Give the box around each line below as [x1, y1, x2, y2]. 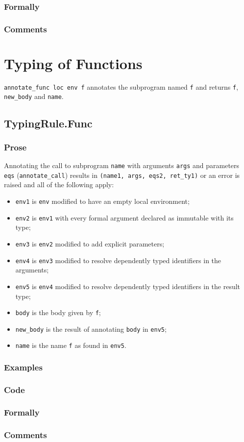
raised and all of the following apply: [4, 179, 114, 190]
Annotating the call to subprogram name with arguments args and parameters [4, 160, 240, 171]
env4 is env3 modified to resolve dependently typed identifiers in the [15, 255, 221, 265]
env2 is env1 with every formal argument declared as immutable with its [15, 212, 234, 222]
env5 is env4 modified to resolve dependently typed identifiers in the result [15, 281, 241, 291]
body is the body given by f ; [15, 307, 101, 318]
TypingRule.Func [4, 115, 93, 130]
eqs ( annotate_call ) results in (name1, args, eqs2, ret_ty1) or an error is [4, 170, 240, 180]
